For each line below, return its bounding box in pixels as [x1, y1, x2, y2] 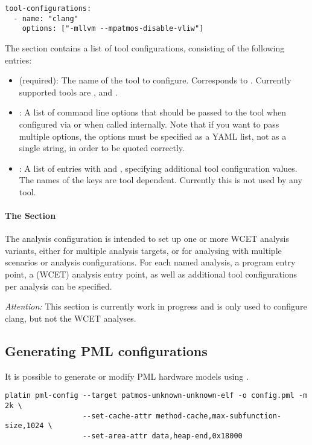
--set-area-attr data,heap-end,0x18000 [82, 431, 243, 440]
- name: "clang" [13, 14, 78, 23]
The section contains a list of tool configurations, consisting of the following [5, 41, 285, 54]
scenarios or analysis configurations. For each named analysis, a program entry [5, 256, 296, 268]
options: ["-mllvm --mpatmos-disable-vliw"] [22, 24, 204, 33]
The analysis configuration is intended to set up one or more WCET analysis [5, 232, 289, 245]
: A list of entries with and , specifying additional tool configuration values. [19, 161, 298, 174]
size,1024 [5, 421, 44, 430]
